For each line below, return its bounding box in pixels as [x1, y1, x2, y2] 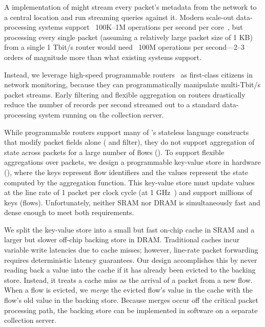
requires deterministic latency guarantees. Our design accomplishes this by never [4, 254, 257, 265]
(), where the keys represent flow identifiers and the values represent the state [4, 166, 248, 177]
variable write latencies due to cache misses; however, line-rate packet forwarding [4, 244, 258, 255]
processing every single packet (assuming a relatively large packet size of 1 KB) [4, 31, 253, 42]
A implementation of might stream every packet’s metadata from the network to [4, 2, 257, 12]
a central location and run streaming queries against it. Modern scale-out [4, 11, 234, 22]
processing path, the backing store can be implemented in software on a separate [4, 304, 258, 315]
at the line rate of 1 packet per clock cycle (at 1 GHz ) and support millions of [4, 187, 253, 198]
